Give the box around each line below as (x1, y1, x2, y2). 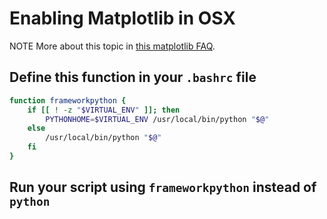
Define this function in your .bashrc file (9, 69, 257, 86)
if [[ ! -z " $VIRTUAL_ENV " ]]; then (27, 105, 181, 115)
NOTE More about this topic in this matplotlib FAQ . (9, 40, 216, 52)
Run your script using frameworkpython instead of (9, 179, 317, 196)
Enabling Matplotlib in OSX (9, 7, 236, 30)
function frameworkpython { (9, 95, 127, 106)
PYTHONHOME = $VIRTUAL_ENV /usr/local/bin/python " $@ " (45, 114, 270, 124)
